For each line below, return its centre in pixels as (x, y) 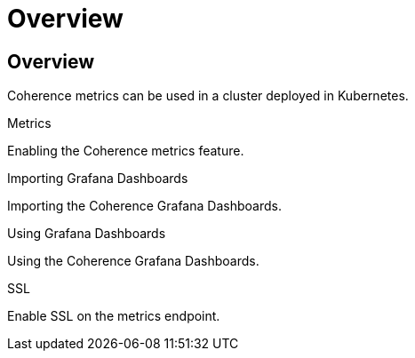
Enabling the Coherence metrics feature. (126, 151)
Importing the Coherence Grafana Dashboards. (144, 206)
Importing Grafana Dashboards (98, 179)
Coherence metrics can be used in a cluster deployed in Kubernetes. (208, 96)
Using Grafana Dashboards (87, 234)
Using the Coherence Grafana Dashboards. (133, 261)
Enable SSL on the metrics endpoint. (114, 316)
